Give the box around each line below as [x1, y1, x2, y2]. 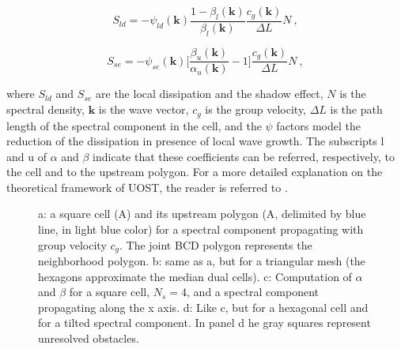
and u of [6, 148, 47, 164]
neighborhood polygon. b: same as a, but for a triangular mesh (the [38, 253, 365, 269]
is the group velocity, [205, 101, 306, 118]
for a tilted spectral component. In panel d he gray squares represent [38, 314, 371, 331]
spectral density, [6, 101, 85, 118]
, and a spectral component [187, 283, 320, 300]
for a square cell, [69, 283, 150, 300]
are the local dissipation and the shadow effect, [96, 85, 323, 102]
